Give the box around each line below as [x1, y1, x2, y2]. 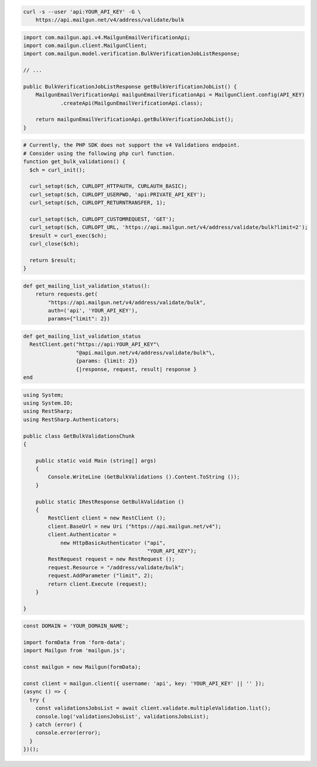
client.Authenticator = [48, 531, 117, 538]
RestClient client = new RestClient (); [48, 514, 166, 522]
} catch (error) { [29, 721, 82, 728]
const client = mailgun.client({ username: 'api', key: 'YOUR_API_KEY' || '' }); [23, 680, 265, 687]
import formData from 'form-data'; [23, 639, 126, 646]
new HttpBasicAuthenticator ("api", [60, 539, 166, 546]
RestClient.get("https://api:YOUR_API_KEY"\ [29, 341, 160, 348]
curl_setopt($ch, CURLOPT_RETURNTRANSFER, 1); [29, 200, 166, 206]
